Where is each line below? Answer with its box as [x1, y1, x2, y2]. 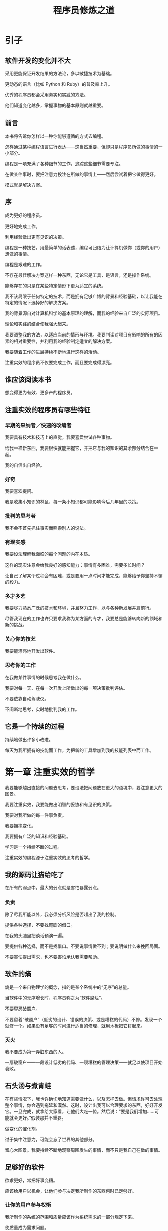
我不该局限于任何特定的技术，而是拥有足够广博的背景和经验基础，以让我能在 [5, 293, 163, 299]
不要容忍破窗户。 [5, 1005, 40, 1012]
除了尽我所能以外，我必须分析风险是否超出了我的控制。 [5, 911, 119, 917]
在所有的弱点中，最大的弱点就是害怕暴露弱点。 [5, 885, 101, 891]
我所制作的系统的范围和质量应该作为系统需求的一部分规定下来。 [5, 1214, 136, 1220]
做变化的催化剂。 [5, 1126, 40, 1132]
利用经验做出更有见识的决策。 [5, 234, 66, 240]
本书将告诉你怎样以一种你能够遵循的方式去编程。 [5, 133, 106, 139]
